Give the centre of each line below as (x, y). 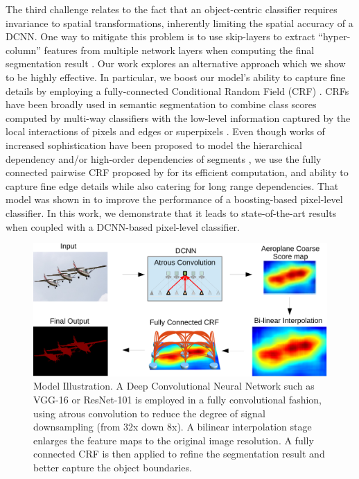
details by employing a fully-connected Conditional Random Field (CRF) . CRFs (177, 90)
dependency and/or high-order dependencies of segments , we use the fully (164, 158)
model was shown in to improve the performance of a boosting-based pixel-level (174, 199)
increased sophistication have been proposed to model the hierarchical (154, 145)
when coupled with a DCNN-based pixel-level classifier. (123, 226)
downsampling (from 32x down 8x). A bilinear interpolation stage (173, 427)
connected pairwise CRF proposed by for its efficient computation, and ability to (177, 172)
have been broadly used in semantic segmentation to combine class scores (161, 104)
